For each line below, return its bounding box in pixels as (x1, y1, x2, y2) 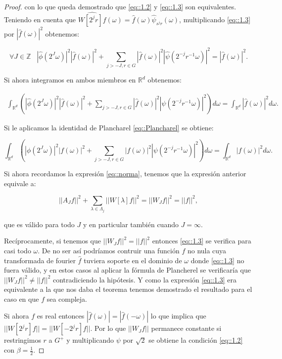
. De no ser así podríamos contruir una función (38, 245, 180, 255)
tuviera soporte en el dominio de (84, 255, 182, 265)
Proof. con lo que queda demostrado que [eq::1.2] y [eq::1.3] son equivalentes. (4, 1, 236, 11)
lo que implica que (150, 311, 206, 321)
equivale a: (4, 178, 36, 188)
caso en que (4, 293, 39, 304)
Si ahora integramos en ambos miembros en (4, 75, 136, 85)
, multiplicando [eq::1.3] (179, 14, 251, 24)
